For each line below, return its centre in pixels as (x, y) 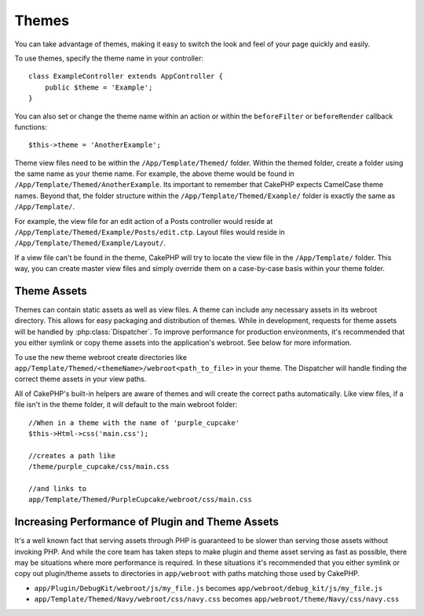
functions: (31, 126)
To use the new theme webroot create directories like (101, 357)
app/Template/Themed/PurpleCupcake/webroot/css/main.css (141, 500)
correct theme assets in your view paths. (80, 379)
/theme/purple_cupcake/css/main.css (99, 467)
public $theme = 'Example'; (99, 87)
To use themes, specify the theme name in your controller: (109, 58)
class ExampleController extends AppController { (126, 76)
